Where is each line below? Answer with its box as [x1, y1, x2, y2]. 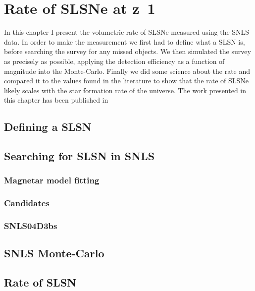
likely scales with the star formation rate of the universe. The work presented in [4, 85, 247, 95]
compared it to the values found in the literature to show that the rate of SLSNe [4, 75, 249, 86]
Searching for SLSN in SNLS [4, 148, 155, 164]
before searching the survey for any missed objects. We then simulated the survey [4, 46, 251, 57]
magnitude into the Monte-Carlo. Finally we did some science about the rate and [4, 65, 251, 76]
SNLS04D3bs [4, 220, 57, 232]
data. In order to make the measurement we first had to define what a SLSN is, [4, 36, 245, 47]
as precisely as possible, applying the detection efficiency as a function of [4, 56, 225, 66]
